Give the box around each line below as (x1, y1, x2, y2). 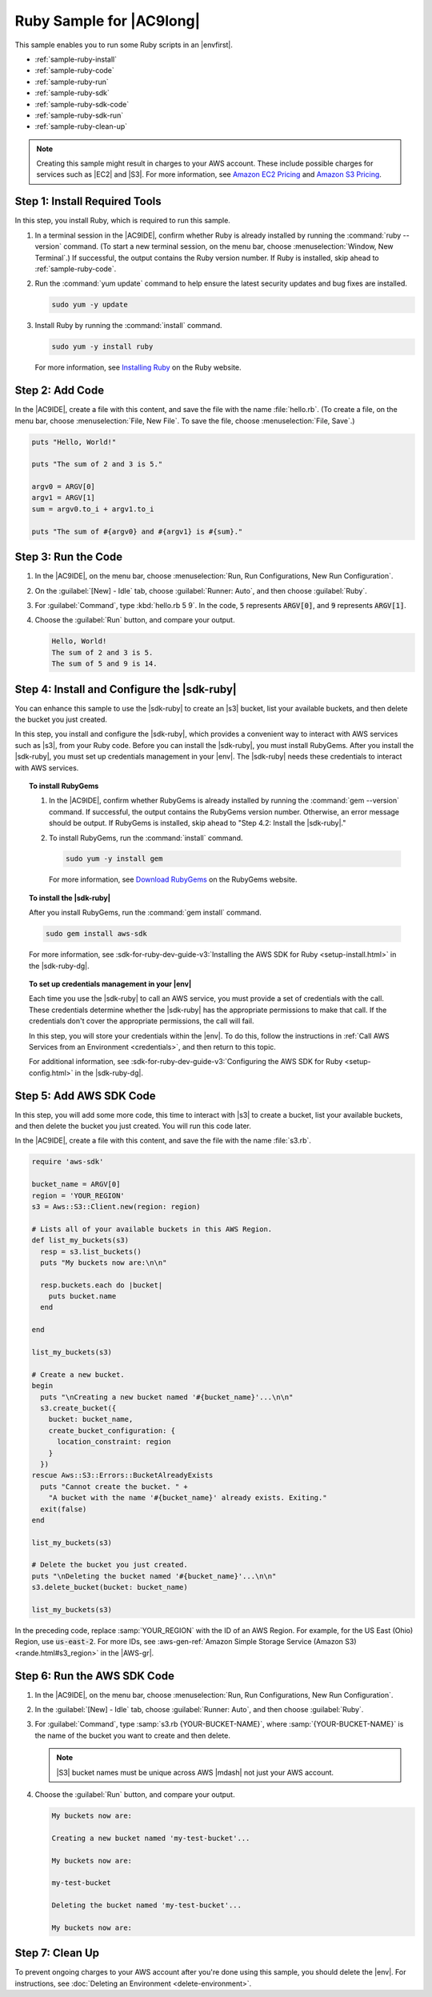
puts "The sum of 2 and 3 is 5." (31, 460, 163, 469)
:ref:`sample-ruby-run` (34, 77, 109, 86)
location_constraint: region (57, 1437, 171, 1447)
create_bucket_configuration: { (48, 1426, 176, 1435)
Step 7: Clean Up (14, 1947, 100, 1960)
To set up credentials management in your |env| (29, 979, 192, 988)
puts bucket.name (48, 1292, 117, 1301)
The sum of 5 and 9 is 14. (51, 659, 158, 668)
